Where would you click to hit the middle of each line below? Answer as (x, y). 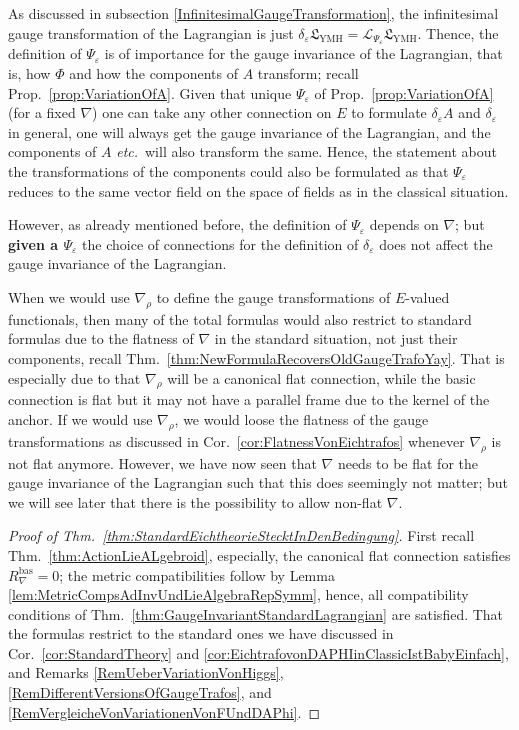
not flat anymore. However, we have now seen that (162, 462)
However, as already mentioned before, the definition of (177, 224)
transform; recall (308, 73)
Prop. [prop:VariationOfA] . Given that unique (150, 92)
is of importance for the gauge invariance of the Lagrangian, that (303, 53)
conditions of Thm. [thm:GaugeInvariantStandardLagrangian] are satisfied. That (256, 613)
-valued (427, 296)
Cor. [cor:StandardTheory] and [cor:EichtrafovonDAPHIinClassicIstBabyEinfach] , (258, 652)
